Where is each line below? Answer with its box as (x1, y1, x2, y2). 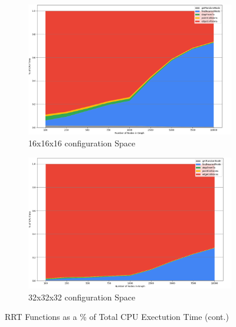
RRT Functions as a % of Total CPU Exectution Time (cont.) (5, 310, 229, 323)
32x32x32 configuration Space (28, 290, 136, 303)
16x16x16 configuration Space (28, 136, 136, 149)
